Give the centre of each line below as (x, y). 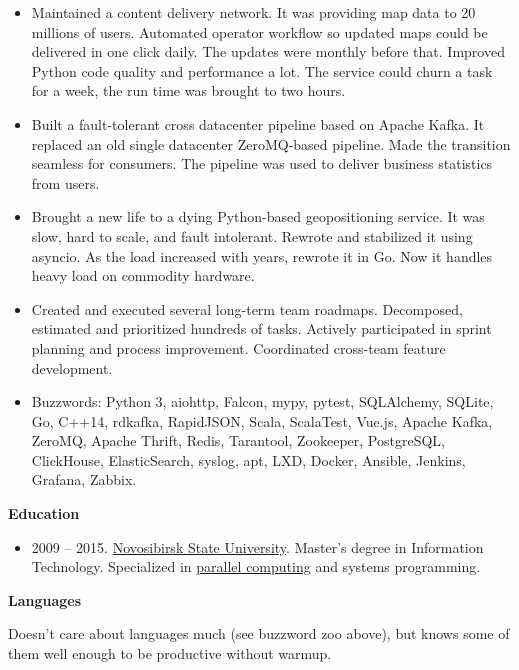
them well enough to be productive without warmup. (170, 653)
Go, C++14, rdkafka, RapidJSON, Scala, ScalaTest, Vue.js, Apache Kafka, (262, 420)
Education (44, 513)
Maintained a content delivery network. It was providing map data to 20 (253, 12)
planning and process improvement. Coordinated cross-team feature (238, 347)
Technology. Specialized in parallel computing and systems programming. (256, 566)
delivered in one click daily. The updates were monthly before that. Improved (268, 51)
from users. (65, 182)
